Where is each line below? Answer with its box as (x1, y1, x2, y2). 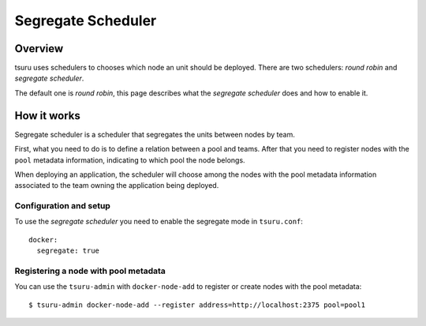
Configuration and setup (14, 200, 110, 212)
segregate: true (36, 246, 100, 256)
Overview (14, 42, 64, 55)
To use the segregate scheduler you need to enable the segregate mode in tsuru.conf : (14, 217, 304, 227)
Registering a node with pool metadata (14, 265, 166, 276)
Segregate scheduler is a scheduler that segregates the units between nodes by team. (14, 129, 295, 139)
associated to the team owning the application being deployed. (14, 181, 219, 190)
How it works (14, 109, 80, 122)
